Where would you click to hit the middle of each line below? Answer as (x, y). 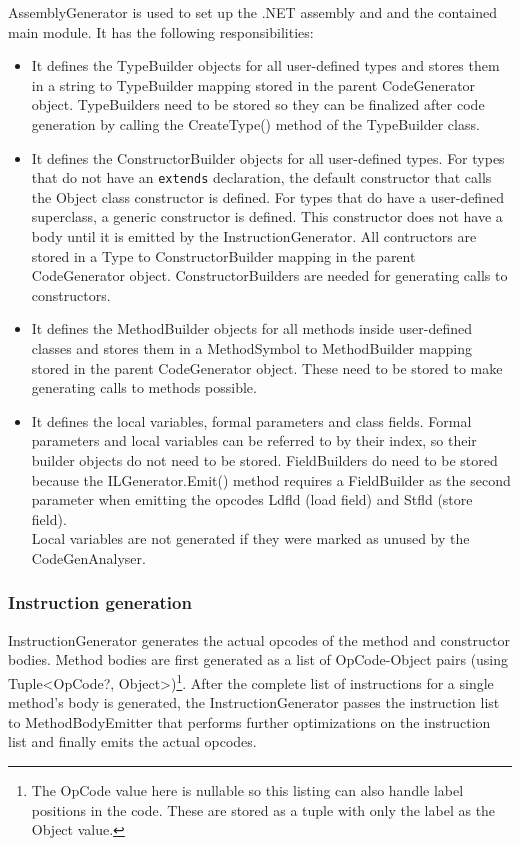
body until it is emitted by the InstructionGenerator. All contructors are (254, 236)
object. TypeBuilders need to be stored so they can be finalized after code (258, 104)
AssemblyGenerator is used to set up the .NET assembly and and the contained (252, 12)
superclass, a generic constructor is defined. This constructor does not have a (267, 216)
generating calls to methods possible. (144, 387)
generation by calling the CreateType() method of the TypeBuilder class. (255, 123)
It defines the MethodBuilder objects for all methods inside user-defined (251, 328)
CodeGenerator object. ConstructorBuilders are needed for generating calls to (269, 275)
